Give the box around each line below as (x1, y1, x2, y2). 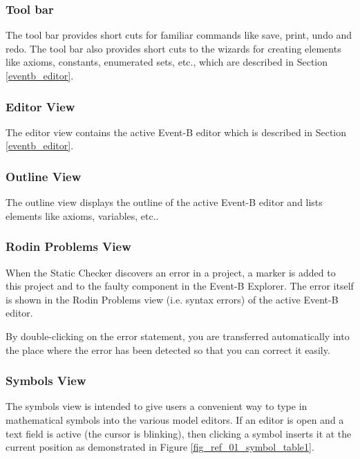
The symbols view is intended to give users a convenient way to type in (6, 399, 307, 413)
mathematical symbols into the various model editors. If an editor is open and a (6, 413, 344, 427)
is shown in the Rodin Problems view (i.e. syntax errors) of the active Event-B (6, 292, 339, 306)
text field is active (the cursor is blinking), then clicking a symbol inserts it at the (6, 426, 352, 440)
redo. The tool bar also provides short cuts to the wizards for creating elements (6, 41, 341, 55)
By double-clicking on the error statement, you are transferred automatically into (6, 329, 350, 343)
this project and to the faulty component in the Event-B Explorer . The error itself (6, 279, 354, 293)
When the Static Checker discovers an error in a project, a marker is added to (6, 265, 336, 279)
